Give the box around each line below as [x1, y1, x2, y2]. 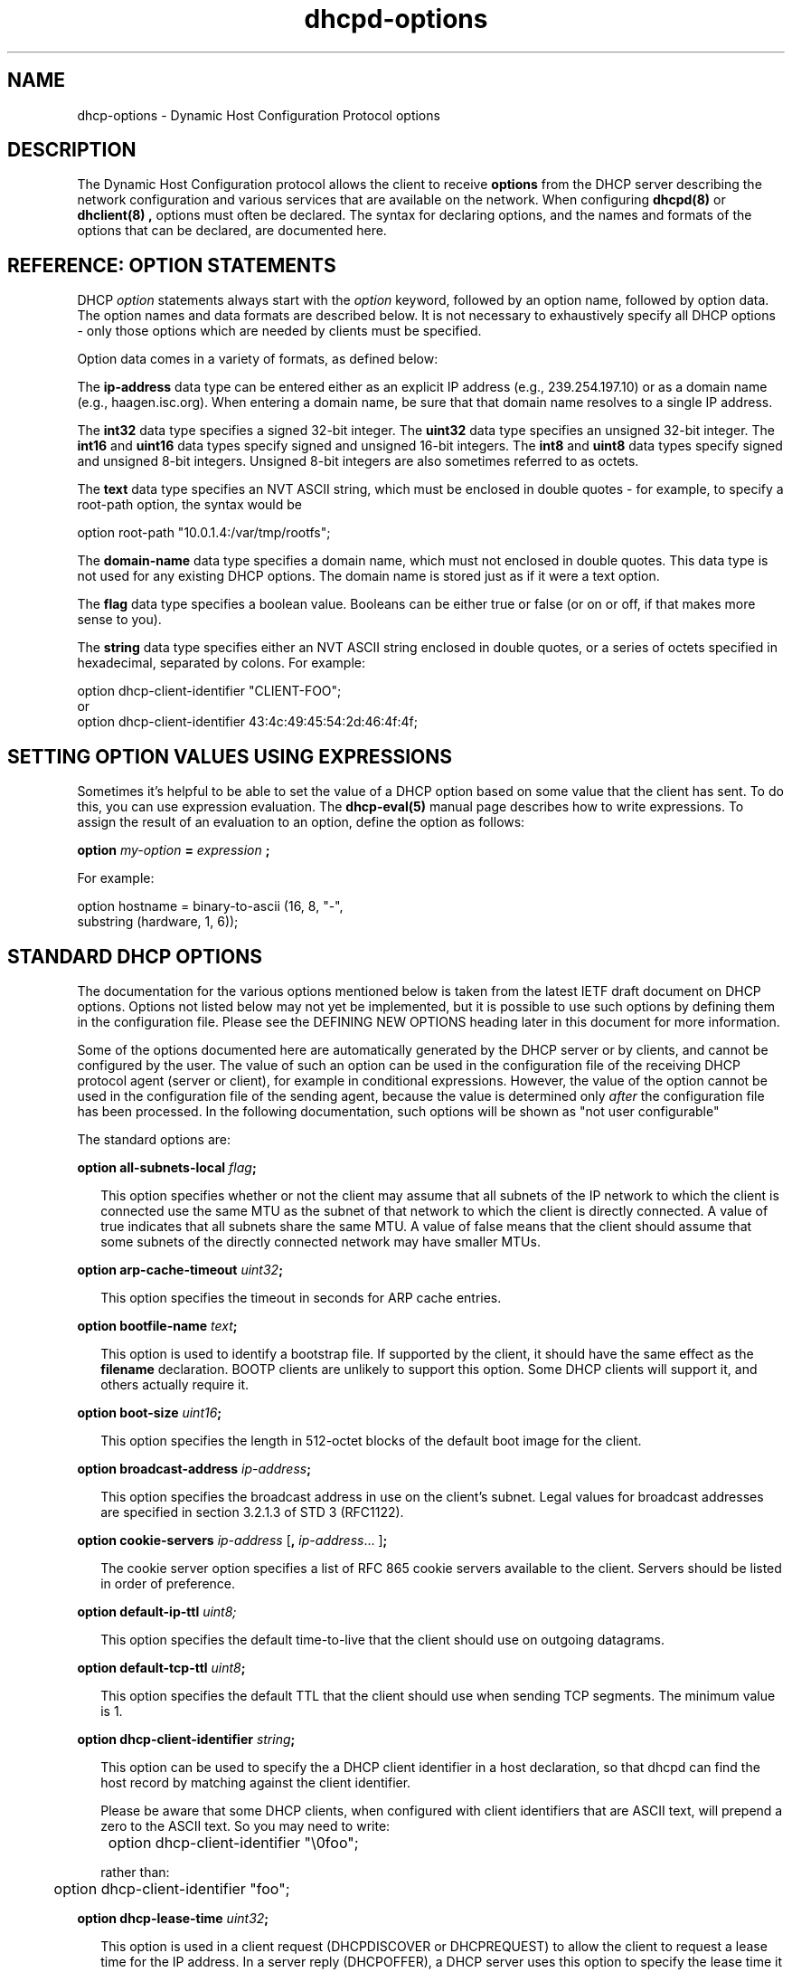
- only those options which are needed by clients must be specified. [77, 323, 482, 339]
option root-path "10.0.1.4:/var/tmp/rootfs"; [77, 525, 331, 541]
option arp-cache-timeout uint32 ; [77, 1261, 283, 1277]
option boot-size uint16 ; [77, 1404, 222, 1420]
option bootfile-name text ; [77, 1317, 238, 1333]
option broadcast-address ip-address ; [77, 1460, 311, 1476]
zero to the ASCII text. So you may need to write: [100, 1817, 391, 1834]
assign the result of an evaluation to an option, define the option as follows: [77, 814, 525, 830]
